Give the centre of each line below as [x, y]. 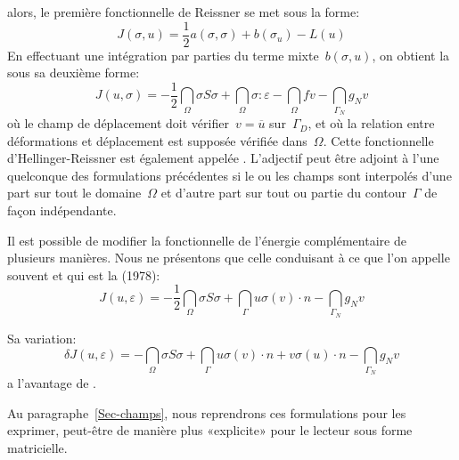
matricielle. [37, 447]
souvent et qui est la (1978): [84, 274]
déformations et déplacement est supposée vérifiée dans [157, 140]
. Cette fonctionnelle [378, 140]
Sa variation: [42, 338]
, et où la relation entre [371, 123]
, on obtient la [411, 55]
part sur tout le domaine [74, 193]
